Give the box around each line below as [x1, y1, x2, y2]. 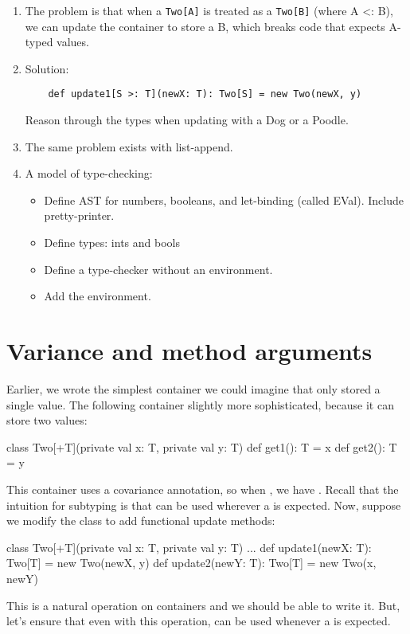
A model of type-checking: [25, 165, 153, 182]
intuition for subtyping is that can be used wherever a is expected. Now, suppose [6, 496, 401, 513]
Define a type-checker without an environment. [44, 260, 273, 277]
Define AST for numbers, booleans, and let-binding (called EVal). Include [44, 191, 404, 208]
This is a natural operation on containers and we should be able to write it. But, [6, 597, 400, 613]
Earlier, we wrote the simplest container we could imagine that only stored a [6, 380, 381, 397]
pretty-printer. [44, 207, 115, 224]
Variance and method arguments [6, 335, 373, 367]
